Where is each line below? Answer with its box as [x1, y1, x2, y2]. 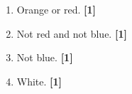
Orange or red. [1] [16, 2, 97, 16]
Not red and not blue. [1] [16, 26, 127, 41]
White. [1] [16, 73, 62, 88]
